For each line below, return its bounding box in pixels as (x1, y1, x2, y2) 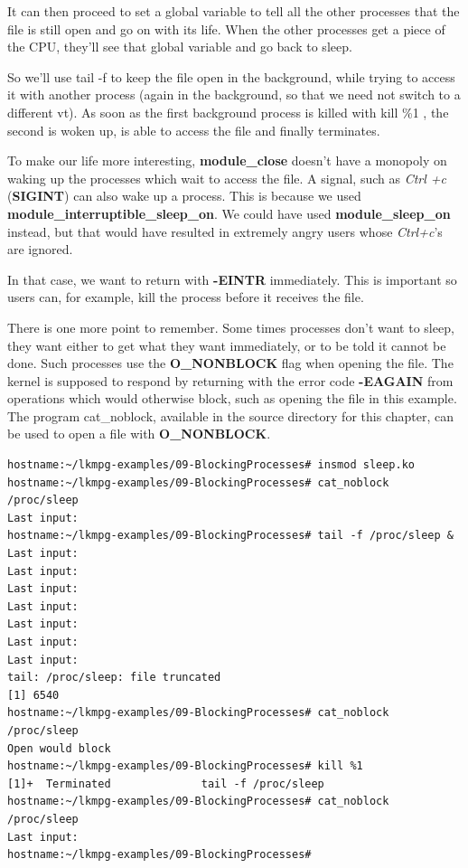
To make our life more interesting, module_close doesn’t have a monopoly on (7, 151, 447, 170)
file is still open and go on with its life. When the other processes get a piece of (7, 19, 445, 38)
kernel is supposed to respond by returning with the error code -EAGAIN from (7, 371, 454, 390)
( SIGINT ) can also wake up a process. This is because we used (7, 186, 361, 205)
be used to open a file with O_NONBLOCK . (7, 424, 271, 443)
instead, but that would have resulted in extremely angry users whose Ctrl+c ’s (7, 222, 443, 241)
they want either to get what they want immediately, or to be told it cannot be (7, 335, 446, 354)
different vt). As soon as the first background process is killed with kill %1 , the (7, 102, 449, 121)
